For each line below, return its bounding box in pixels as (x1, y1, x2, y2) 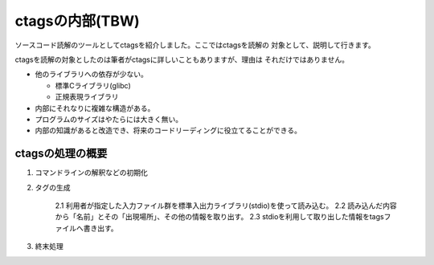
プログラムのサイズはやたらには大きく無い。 (35, 114, 183, 124)
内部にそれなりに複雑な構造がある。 (35, 103, 155, 112)
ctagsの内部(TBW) (14, 12, 140, 30)
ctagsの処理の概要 (14, 147, 108, 161)
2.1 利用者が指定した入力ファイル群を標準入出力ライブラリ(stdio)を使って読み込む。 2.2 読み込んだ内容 (55, 201, 397, 210)
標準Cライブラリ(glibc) (55, 80, 132, 90)
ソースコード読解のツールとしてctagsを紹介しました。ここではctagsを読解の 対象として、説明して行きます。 (14, 40, 375, 50)
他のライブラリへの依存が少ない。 (35, 69, 148, 79)
